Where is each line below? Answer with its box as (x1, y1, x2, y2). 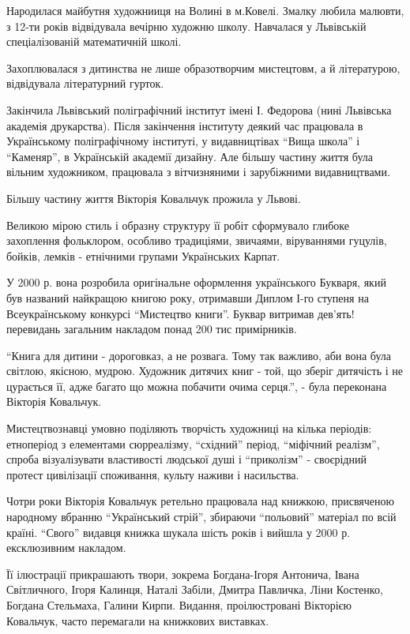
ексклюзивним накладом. (6, 539, 126, 556)
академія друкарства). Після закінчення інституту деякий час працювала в (6, 117, 363, 133)
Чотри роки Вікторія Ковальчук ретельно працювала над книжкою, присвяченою (6, 493, 394, 509)
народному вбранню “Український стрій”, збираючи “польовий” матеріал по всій (6, 508, 397, 525)
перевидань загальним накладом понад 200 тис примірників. (6, 321, 297, 337)
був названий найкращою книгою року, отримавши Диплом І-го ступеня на (6, 289, 369, 306)
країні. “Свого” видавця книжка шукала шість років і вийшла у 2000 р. (6, 523, 351, 540)
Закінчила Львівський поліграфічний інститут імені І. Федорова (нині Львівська (6, 101, 392, 118)
